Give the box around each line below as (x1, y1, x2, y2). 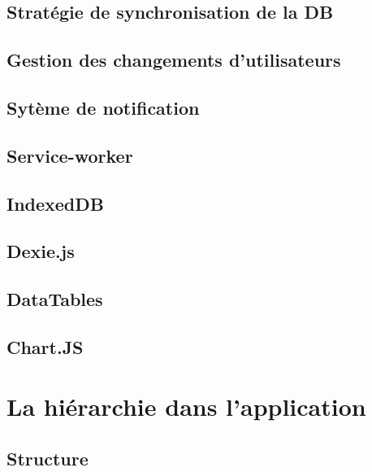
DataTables (6, 286, 103, 312)
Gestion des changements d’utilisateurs (6, 47, 341, 72)
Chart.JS (6, 334, 84, 359)
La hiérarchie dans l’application (6, 390, 366, 423)
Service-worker (6, 142, 133, 168)
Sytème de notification (6, 94, 200, 120)
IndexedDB (6, 190, 104, 216)
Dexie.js (6, 238, 75, 264)
